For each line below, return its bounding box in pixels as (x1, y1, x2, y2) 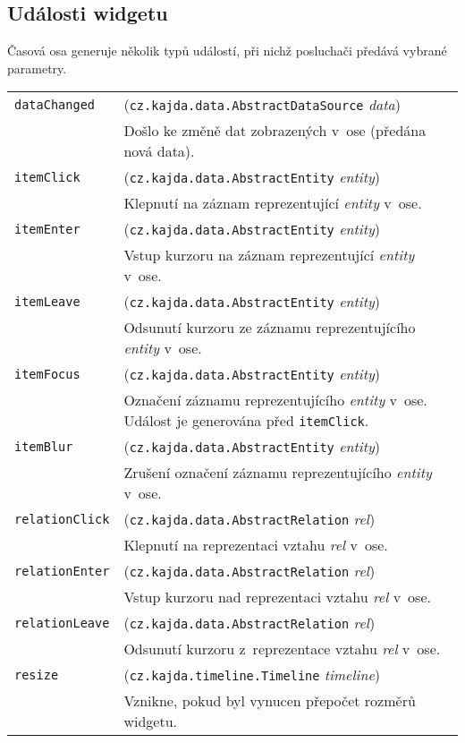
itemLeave (14, 294, 80, 309)
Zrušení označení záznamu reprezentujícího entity (123, 462, 432, 483)
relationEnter (14, 563, 110, 578)
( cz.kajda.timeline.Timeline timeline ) (123, 664, 381, 686)
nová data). (123, 141, 195, 162)
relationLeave (14, 615, 110, 630)
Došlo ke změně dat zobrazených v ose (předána (123, 120, 427, 141)
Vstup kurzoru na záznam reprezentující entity (123, 244, 415, 266)
